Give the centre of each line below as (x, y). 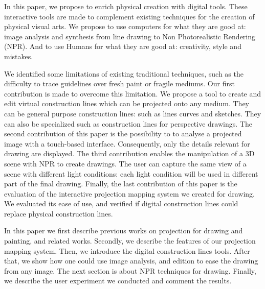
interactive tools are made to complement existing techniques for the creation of (129, 16)
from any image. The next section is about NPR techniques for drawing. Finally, (130, 270)
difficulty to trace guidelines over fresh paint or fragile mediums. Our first (119, 83)
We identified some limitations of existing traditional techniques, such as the (124, 73)
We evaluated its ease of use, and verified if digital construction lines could (121, 203)
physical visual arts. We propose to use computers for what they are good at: (125, 26)
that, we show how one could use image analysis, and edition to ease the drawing (131, 261)
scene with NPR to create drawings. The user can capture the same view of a (125, 163)
